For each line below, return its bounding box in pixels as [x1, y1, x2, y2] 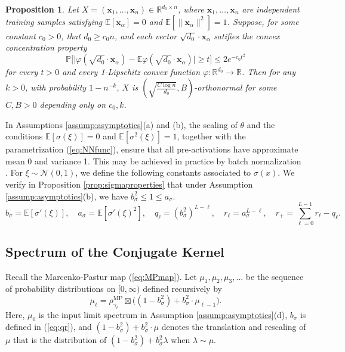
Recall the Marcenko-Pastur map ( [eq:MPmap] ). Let [5, 270, 197, 282]
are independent [242, 3, 300, 15]
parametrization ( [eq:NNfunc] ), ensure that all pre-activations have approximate [5, 143, 298, 155]
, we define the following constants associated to [75, 166, 251, 179]
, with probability [24, 81, 87, 94]
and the [247, 118, 275, 130]
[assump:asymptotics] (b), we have [5, 189, 128, 202]
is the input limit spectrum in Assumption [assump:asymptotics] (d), [38, 308, 288, 320]
